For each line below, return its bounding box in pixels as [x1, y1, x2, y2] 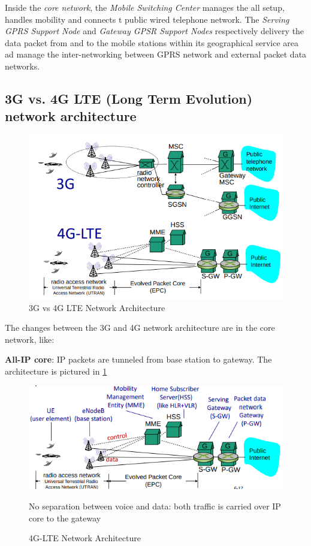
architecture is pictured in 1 [5, 364, 107, 377]
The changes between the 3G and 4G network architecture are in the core [5, 321, 275, 334]
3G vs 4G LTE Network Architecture [29, 301, 165, 313]
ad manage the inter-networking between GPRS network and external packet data [5, 48, 307, 61]
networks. [5, 59, 40, 72]
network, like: [5, 333, 55, 345]
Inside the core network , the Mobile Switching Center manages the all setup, [5, 1, 285, 13]
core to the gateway [29, 511, 101, 524]
